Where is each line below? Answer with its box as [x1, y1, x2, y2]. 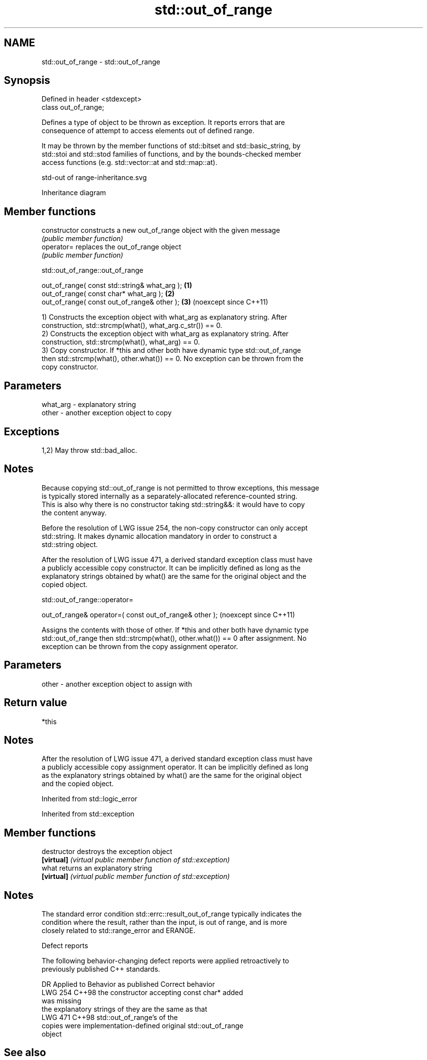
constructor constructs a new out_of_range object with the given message [41, 226, 280, 235]
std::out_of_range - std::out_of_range [41, 57, 160, 66]
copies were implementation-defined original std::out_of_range [41, 1021, 244, 1030]
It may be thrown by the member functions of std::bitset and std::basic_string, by [41, 142, 301, 150]
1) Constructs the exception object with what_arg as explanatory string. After [41, 313, 288, 322]
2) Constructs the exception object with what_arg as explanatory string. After [41, 329, 289, 338]
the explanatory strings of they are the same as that [41, 1005, 208, 1014]
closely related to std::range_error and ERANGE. [41, 926, 195, 935]
